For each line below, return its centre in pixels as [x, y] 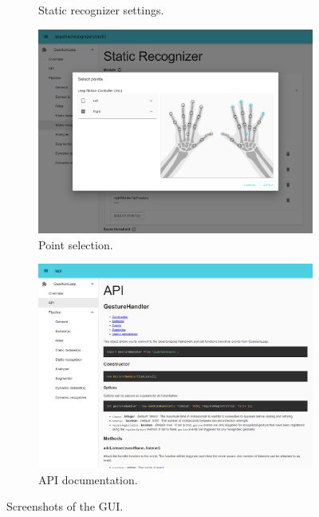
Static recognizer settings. [101, 10]
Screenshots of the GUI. [65, 506]
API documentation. [88, 479]
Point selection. [76, 244]
